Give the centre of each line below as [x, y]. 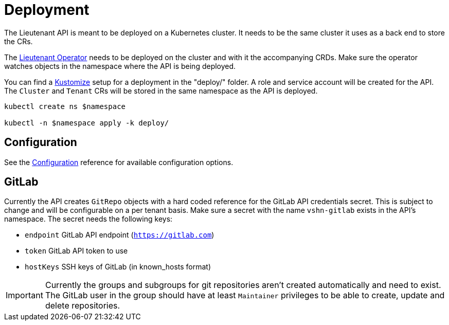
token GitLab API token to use [76, 251]
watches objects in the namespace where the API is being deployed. [120, 66]
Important [24, 295]
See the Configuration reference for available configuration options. [119, 162]
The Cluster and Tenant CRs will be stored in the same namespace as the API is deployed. [161, 91]
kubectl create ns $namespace [65, 106]
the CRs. [19, 41]
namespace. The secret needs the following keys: [88, 219]
